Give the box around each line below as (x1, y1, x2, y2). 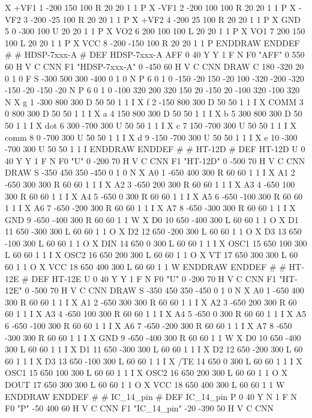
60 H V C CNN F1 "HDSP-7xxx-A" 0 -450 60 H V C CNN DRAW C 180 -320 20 (5, 60, 304, 72)
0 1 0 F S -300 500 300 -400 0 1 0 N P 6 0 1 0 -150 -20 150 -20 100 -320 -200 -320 (5, 72, 304, 84)
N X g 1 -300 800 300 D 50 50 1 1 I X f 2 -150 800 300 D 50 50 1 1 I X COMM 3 (5, 95, 304, 108)
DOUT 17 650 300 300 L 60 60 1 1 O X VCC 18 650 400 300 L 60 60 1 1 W (5, 378, 285, 390)
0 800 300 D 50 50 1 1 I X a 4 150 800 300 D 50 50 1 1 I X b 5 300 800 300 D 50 (5, 107, 302, 120)
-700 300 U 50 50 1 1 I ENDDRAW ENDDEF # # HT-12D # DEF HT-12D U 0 (5, 143, 305, 155)
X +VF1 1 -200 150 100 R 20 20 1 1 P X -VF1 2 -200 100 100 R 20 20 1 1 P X (5, 1, 296, 13)
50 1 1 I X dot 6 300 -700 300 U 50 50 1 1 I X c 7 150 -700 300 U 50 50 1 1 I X (5, 118, 296, 131)
